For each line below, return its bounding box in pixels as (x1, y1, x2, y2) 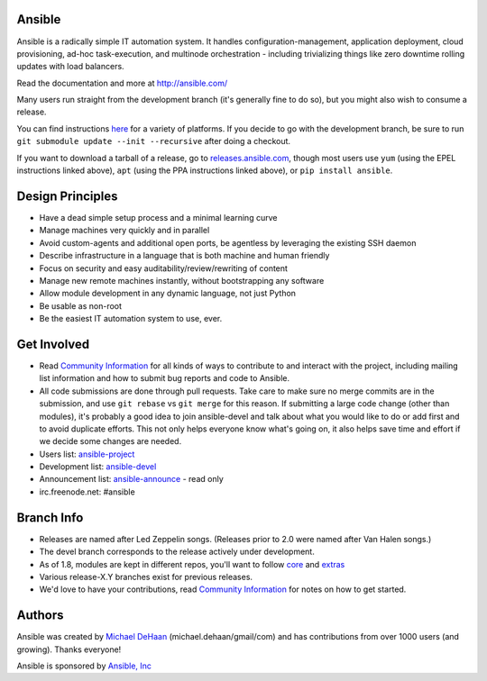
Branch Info (16, 510, 84, 525)
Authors (16, 608, 64, 623)
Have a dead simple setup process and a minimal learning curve (39, 212, 278, 222)
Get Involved (16, 336, 90, 351)
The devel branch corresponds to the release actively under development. (39, 546, 315, 558)
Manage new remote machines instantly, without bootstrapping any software (39, 275, 325, 286)
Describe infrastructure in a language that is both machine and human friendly (39, 250, 330, 261)
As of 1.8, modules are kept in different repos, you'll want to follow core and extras (39, 558, 345, 569)
